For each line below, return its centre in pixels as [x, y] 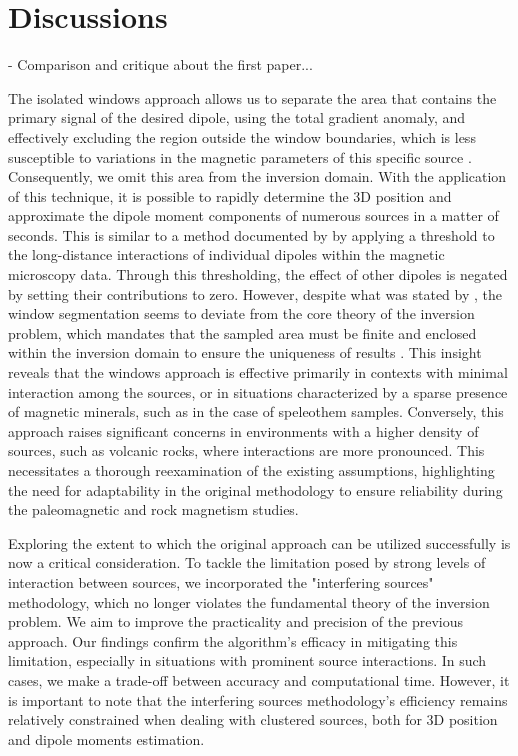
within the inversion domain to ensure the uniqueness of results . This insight [245, 352]
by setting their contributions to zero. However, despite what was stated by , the [255, 293]
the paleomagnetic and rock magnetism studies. [153, 509]
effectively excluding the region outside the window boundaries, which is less [242, 136]
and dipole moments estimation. [106, 738]
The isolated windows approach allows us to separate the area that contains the [252, 97]
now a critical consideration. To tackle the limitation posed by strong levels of [247, 562]
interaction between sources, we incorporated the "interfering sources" [221, 581]
